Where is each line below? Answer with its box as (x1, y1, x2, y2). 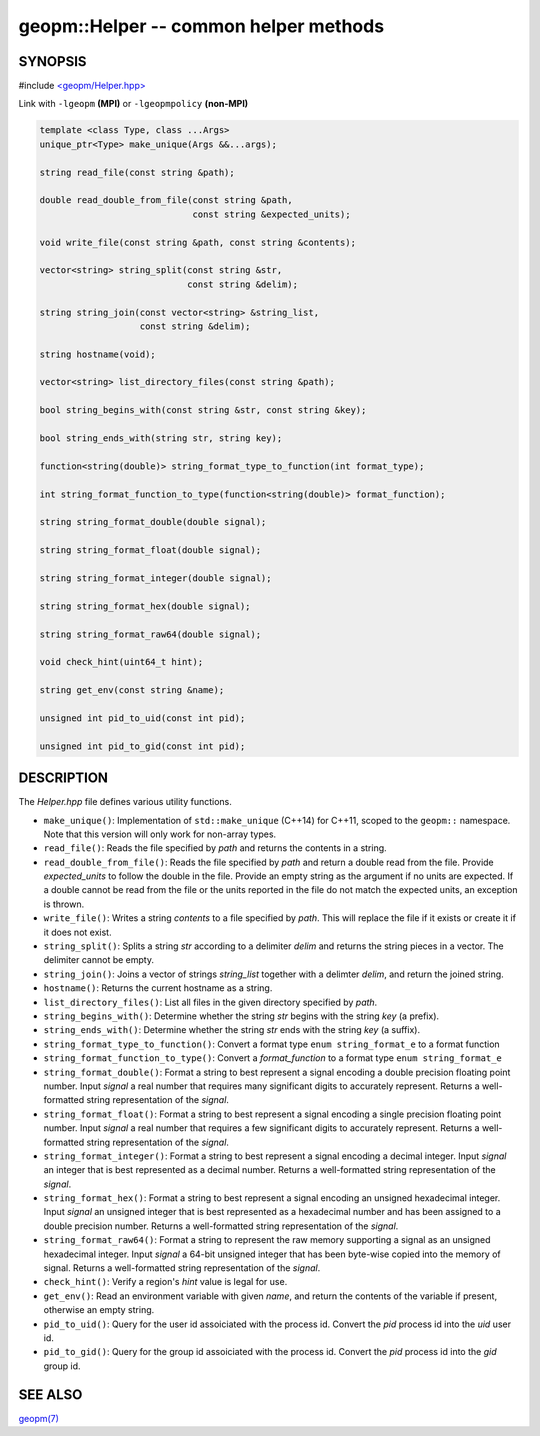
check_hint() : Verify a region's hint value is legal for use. (43, 1276, 288, 1288)
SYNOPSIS (18, 53, 87, 70)
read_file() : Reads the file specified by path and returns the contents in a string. (43, 842, 387, 854)
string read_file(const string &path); (39, 166, 235, 178)
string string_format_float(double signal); (39, 545, 262, 556)
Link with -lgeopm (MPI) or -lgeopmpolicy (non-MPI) (18, 98, 249, 110)
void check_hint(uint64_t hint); (39, 656, 204, 668)
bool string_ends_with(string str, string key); (39, 433, 283, 444)
